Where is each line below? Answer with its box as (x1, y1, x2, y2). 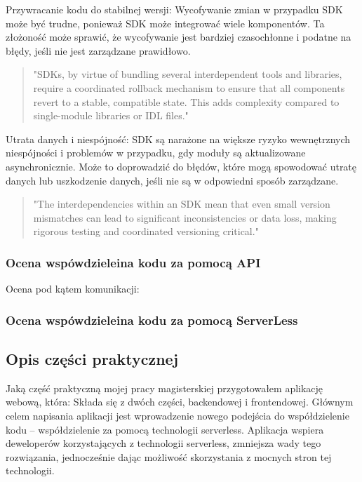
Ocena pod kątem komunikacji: (6, 281, 140, 296)
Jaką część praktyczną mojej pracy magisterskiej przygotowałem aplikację (6, 380, 323, 395)
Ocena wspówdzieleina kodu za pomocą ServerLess (6, 311, 298, 328)
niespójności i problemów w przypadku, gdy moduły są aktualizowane (6, 145, 306, 160)
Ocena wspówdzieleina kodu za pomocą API (6, 253, 261, 271)
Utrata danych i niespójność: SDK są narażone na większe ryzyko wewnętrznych (6, 131, 351, 146)
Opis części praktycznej (6, 347, 179, 369)
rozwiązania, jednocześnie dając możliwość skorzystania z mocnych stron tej (6, 449, 332, 464)
